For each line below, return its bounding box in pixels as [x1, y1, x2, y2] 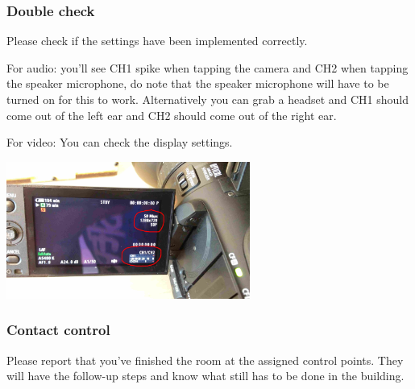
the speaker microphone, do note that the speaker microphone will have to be [6, 75, 389, 92]
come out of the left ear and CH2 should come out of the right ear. [6, 106, 337, 123]
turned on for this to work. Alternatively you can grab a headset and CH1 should [6, 91, 409, 107]
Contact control [6, 320, 110, 340]
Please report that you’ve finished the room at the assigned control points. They [6, 351, 404, 368]
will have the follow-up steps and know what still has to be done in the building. [6, 367, 405, 384]
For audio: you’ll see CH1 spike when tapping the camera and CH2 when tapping [6, 59, 409, 76]
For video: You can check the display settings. [6, 134, 233, 151]
